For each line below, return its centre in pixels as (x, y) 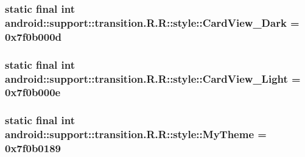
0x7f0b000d (33, 36)
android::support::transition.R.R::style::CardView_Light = (153, 78)
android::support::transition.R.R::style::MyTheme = (136, 134)
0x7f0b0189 (33, 148)
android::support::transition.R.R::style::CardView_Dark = (152, 22)
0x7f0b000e (33, 92)
